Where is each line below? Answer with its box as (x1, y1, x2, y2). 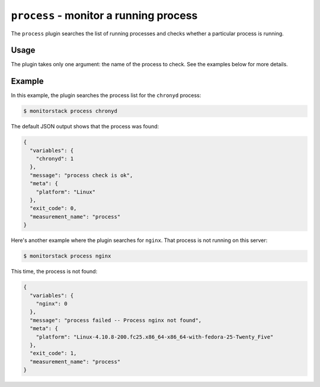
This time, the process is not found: (11, 268, 98, 275)
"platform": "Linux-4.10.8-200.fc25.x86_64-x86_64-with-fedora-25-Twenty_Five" (36, 333, 274, 340)
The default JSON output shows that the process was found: (11, 123, 159, 130)
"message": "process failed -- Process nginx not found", (30, 317, 202, 324)
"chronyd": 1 (36, 156, 74, 162)
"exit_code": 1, (30, 350, 77, 357)
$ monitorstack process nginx (23, 253, 111, 260)
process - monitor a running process (11, 9, 198, 22)
